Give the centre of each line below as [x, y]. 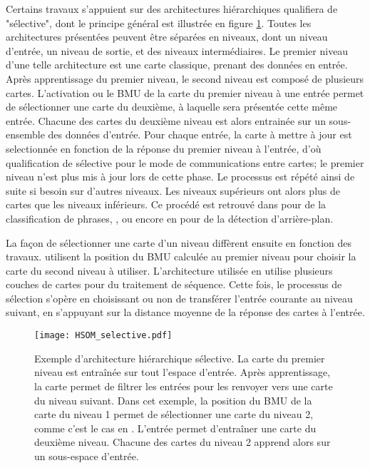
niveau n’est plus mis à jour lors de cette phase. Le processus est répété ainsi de [180, 177]
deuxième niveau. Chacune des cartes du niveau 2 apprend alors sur [183, 442]
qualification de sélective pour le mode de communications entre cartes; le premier [185, 162]
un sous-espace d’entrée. [87, 456]
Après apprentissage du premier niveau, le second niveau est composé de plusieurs [185, 78]
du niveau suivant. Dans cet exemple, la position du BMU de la [173, 400]
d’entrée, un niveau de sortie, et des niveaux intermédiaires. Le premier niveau [177, 50]
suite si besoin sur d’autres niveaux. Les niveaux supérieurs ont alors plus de [173, 190]
